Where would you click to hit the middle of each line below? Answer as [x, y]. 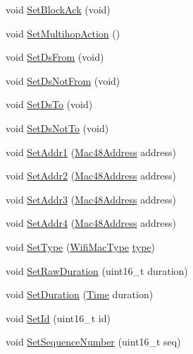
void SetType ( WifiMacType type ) [80, 246]
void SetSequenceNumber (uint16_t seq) [93, 342]
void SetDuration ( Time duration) [80, 294]
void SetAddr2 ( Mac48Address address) [91, 176]
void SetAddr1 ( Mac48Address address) [91, 152]
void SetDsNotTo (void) [57, 128]
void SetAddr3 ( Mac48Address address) [91, 199]
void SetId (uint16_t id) [58, 318]
